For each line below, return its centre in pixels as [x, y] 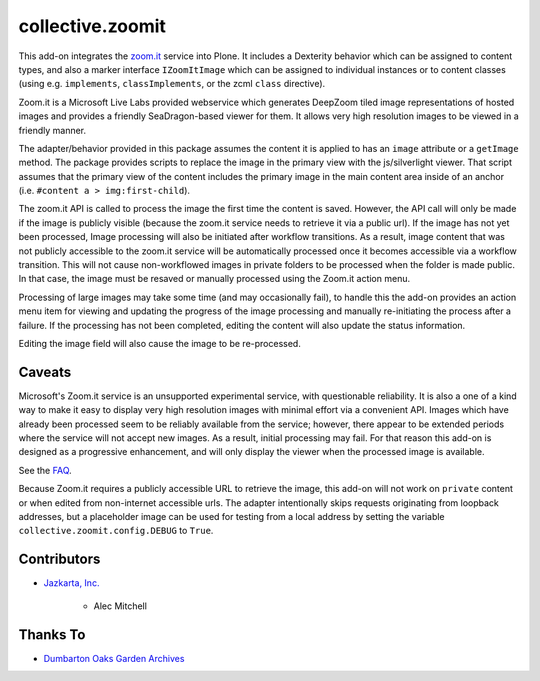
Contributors [59, 559]
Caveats [45, 371]
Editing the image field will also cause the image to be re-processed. [160, 343]
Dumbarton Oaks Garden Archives [114, 658]
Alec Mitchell [120, 606]
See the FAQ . [45, 470]
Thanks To [52, 634]
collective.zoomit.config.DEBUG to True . [116, 531]
